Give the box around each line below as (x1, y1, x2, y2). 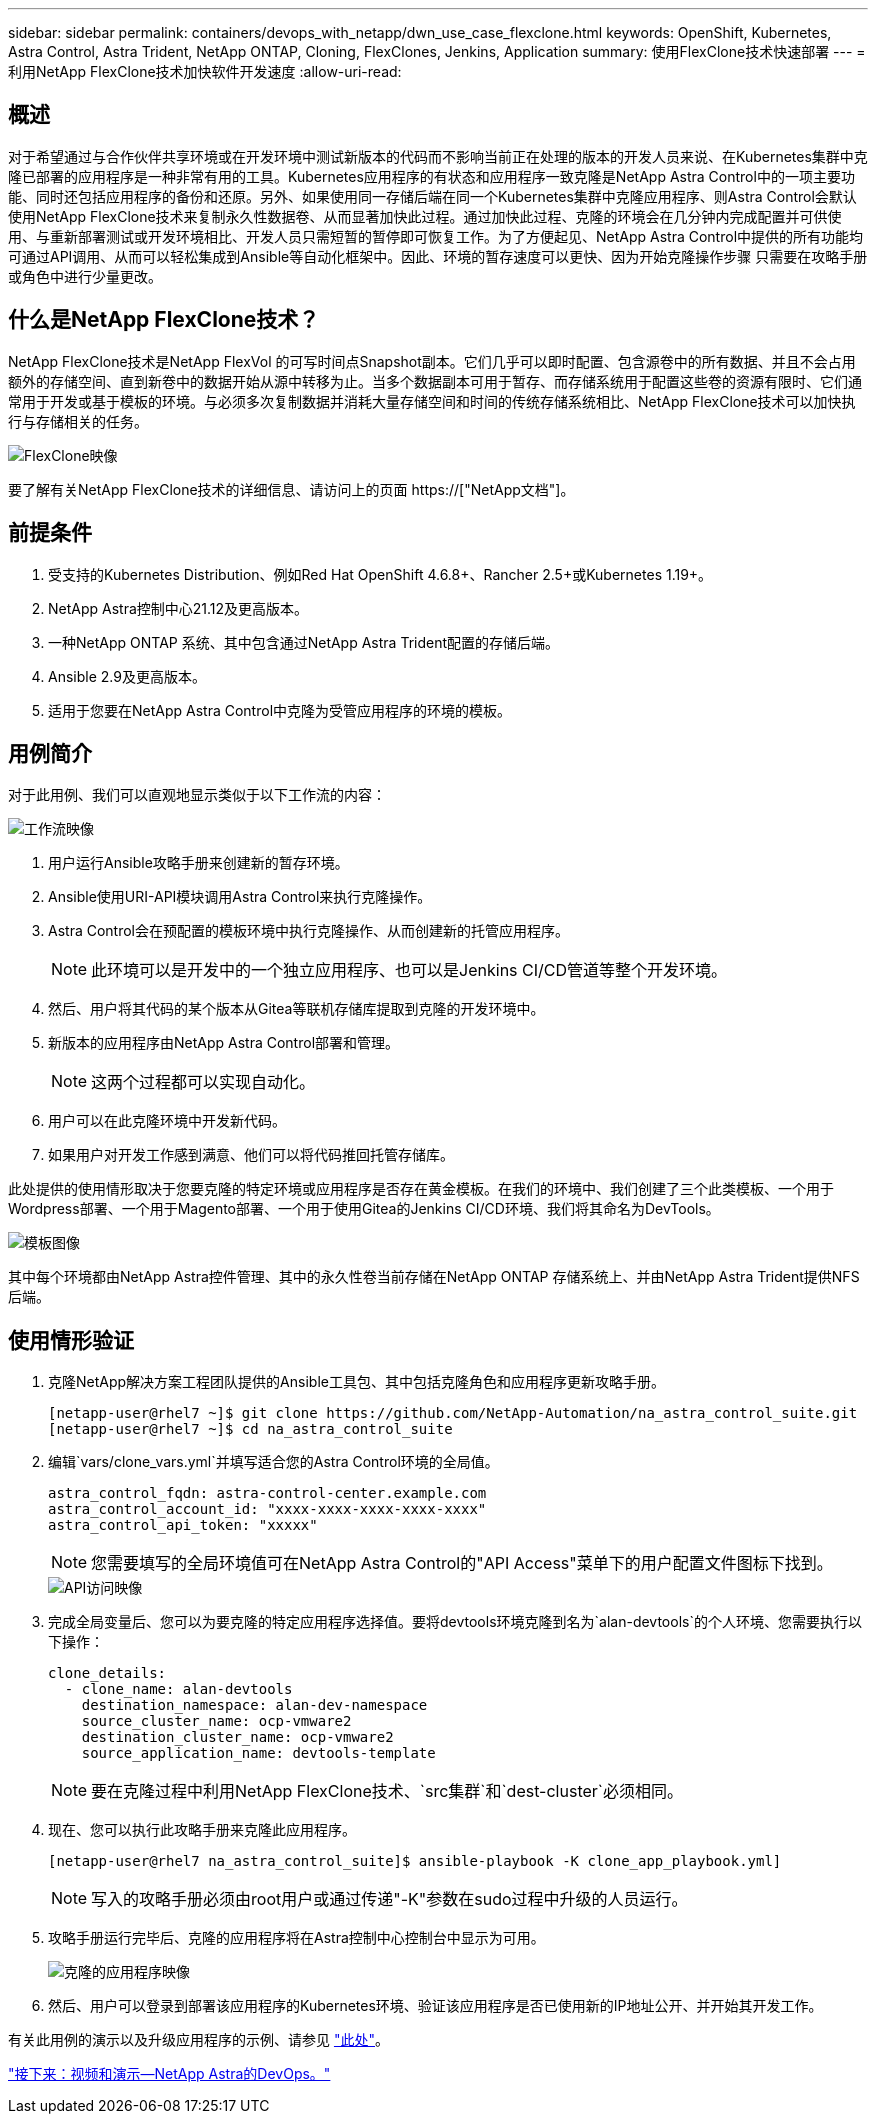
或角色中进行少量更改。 (8, 267, 162, 285)
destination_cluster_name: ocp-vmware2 (81, 1729, 394, 1746)
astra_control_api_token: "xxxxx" (48, 1517, 318, 1534)
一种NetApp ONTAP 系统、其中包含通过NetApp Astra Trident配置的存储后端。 (48, 633, 560, 651)
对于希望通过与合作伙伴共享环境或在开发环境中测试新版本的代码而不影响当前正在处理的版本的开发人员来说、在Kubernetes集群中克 (8, 147, 868, 165)
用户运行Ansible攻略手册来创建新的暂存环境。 (48, 854, 349, 872)
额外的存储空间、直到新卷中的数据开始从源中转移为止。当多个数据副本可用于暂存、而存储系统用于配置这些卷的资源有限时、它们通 (8, 372, 862, 390)
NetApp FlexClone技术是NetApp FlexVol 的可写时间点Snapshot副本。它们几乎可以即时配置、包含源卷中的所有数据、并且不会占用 (8, 352, 856, 370)
